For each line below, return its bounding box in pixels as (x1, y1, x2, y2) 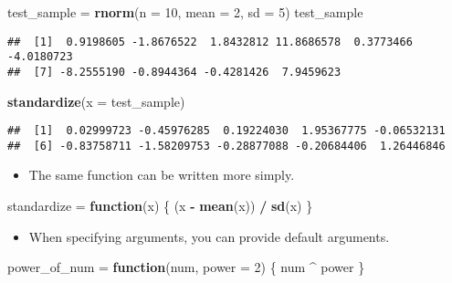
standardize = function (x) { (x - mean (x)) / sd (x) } (7, 196, 313, 215)
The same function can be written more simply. (28, 165, 295, 184)
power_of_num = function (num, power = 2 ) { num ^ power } (7, 257, 365, 277)
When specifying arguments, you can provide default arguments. (28, 226, 390, 246)
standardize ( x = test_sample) (7, 91, 185, 110)
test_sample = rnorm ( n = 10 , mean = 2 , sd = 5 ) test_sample (7, 3, 363, 21)
